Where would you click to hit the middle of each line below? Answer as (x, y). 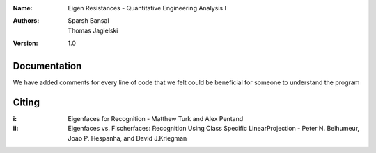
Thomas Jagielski (93, 30)
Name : (23, 8)
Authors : (26, 21)
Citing (26, 102)
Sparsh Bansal (88, 21)
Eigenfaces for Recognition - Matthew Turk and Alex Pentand (156, 118)
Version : (25, 43)
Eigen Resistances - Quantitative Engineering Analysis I (147, 8)
